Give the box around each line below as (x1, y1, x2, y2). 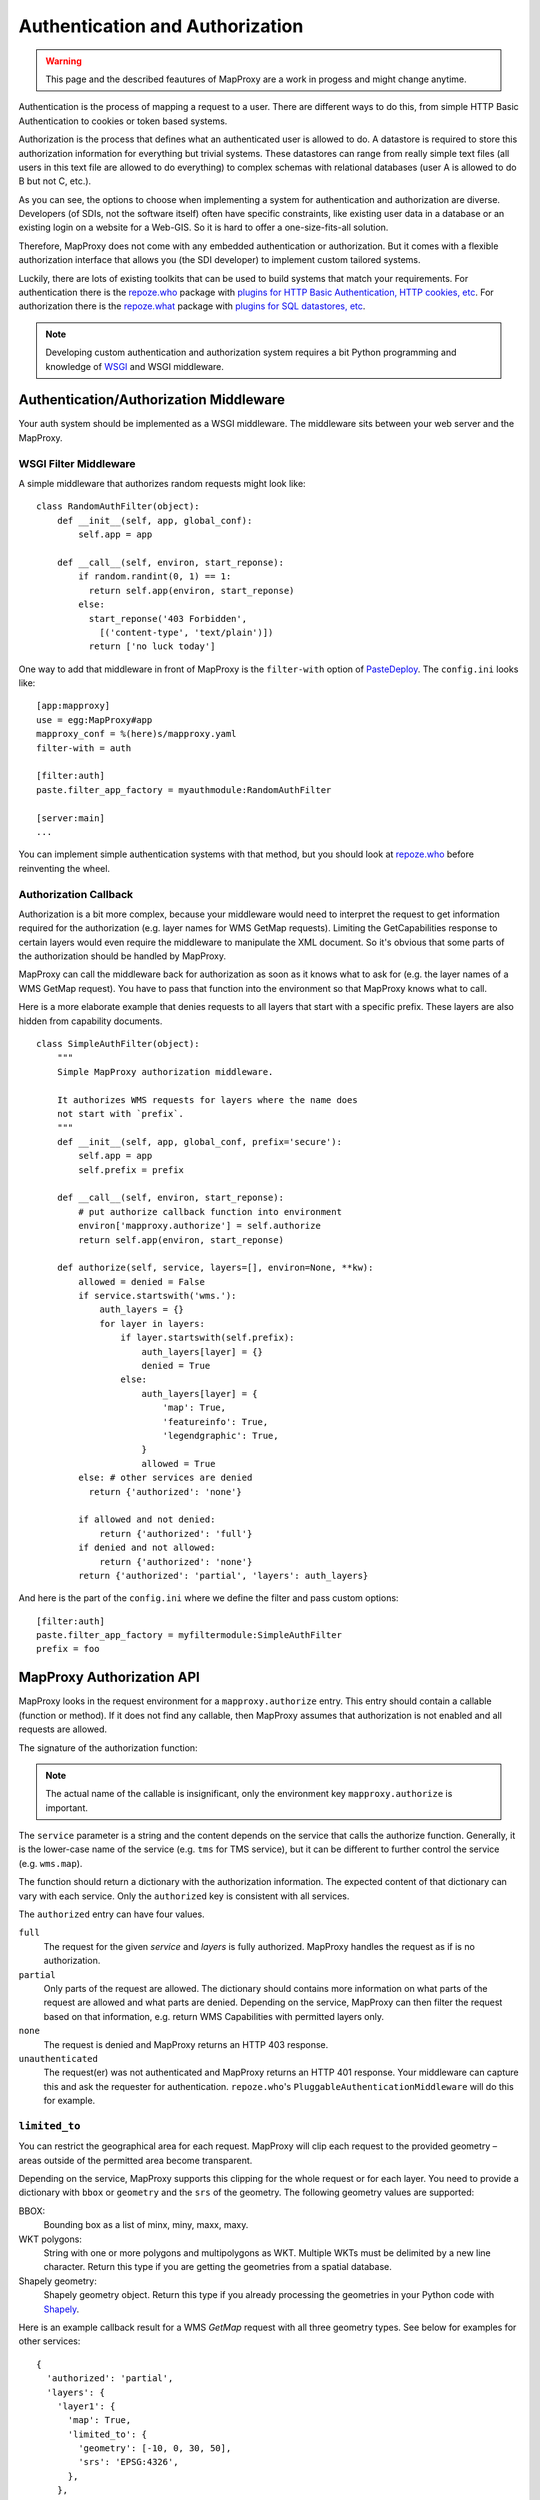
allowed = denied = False (78, 1276, 205, 1287)
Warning (45, 55, 82, 67)
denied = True (141, 1360, 211, 1372)
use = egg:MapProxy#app (36, 714, 153, 725)
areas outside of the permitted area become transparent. (18, 2154, 253, 2166)
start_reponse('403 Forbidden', (88, 613, 248, 624)
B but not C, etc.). (18, 175, 92, 187)
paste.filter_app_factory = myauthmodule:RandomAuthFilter (36, 784, 332, 795)
